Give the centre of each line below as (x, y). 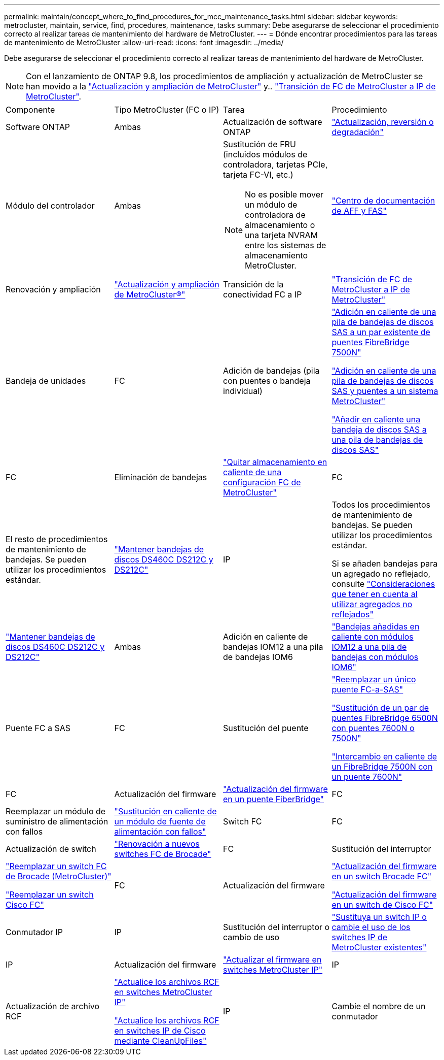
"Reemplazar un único (374, 679)
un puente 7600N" (367, 777)
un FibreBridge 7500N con (382, 767)
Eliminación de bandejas (161, 477)
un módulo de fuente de (160, 821)
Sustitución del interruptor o (276, 927)
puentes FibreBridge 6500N (385, 718)
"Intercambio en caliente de (384, 756)
